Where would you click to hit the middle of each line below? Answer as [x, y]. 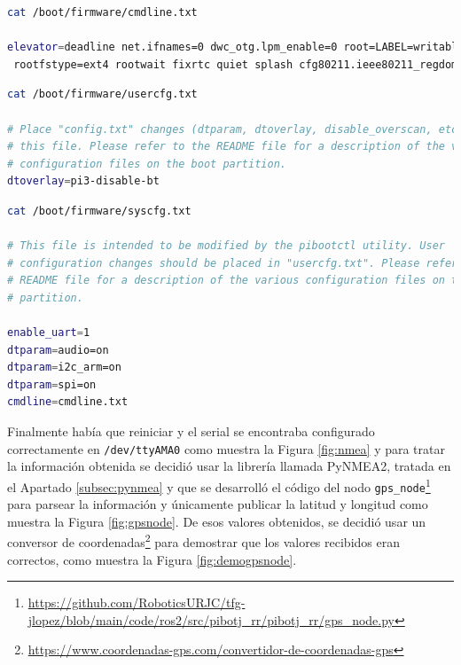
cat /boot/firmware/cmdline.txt [102, 12]
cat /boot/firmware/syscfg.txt [99, 211]
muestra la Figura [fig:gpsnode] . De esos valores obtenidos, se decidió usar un [217, 521]
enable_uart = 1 [49, 333]
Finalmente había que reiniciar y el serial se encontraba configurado [191, 431]
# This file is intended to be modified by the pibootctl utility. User [226, 246]
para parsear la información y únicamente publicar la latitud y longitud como [218, 504]
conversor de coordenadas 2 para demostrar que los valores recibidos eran [203, 541]
